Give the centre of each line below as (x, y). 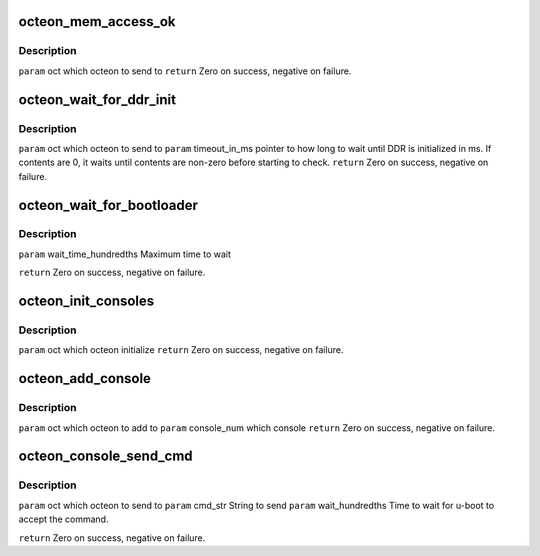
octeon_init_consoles (86, 301)
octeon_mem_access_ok (97, 21)
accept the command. (63, 519)
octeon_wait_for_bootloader (108, 205)
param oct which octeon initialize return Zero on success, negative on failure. (181, 350)
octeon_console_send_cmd (106, 456)
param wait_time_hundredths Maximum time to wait (125, 254)
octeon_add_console (85, 378)
